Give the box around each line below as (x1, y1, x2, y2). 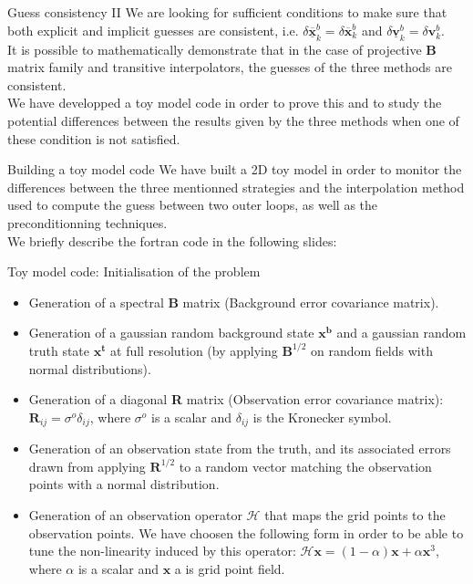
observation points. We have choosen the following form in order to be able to (28, 523, 464, 542)
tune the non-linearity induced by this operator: (28, 541, 296, 560)
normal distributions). (28, 359, 151, 378)
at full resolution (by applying (110, 340, 278, 360)
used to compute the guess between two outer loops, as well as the (7, 195, 378, 214)
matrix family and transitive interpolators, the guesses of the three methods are (7, 57, 452, 77)
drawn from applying (28, 456, 146, 475)
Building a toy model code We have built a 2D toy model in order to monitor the (7, 160, 462, 179)
